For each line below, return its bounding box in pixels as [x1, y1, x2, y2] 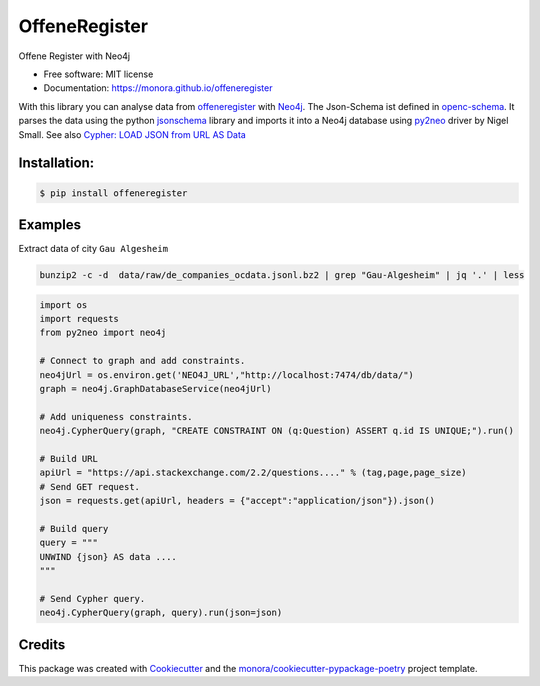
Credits [18, 636, 66, 653]
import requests [39, 313, 120, 324]
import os [39, 299, 88, 310]
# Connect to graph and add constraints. [39, 355, 246, 367]
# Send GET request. [39, 481, 140, 492]
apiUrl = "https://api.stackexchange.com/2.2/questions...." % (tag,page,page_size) [39, 467, 467, 479]
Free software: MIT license [43, 68, 154, 80]
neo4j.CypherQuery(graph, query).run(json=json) [39, 607, 283, 619]
